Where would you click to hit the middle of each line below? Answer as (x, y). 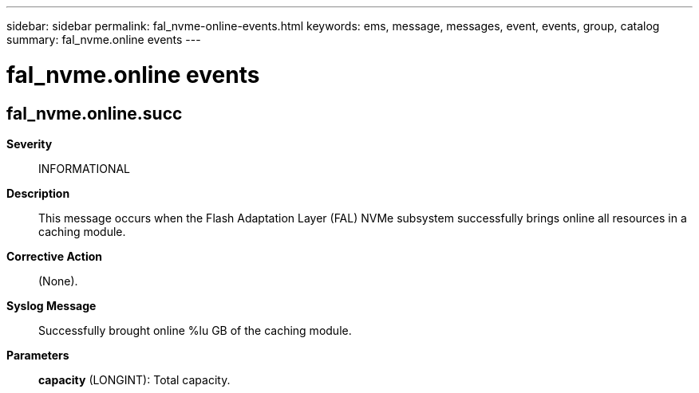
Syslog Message (51, 305)
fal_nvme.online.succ (95, 113)
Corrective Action (54, 256)
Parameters (38, 355)
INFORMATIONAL (85, 168)
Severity (30, 143)
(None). (58, 281)
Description (38, 193)
